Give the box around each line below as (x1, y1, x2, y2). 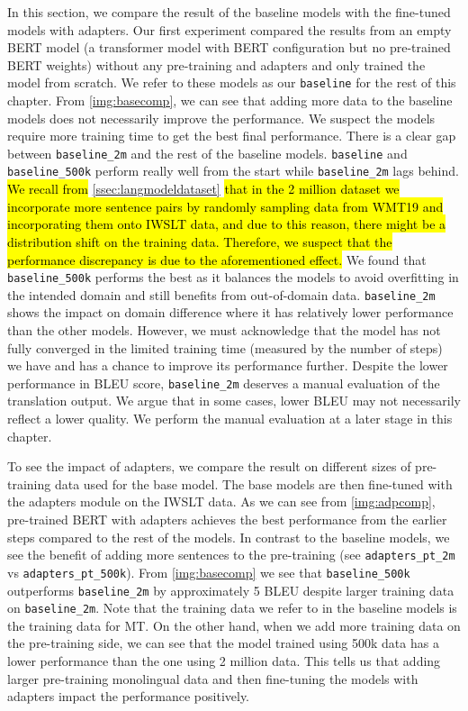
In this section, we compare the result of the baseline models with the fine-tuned (7, 3, 451, 21)
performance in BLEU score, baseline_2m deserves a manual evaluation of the (7, 373, 440, 392)
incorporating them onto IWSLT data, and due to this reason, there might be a (7, 214, 446, 233)
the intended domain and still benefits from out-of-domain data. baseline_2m (7, 285, 436, 304)
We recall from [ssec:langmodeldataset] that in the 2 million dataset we (7, 179, 400, 198)
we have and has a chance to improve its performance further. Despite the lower (7, 356, 448, 375)
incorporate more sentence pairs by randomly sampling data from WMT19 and (7, 196, 444, 215)
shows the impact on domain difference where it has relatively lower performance (7, 303, 454, 322)
